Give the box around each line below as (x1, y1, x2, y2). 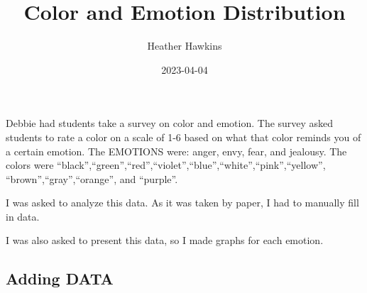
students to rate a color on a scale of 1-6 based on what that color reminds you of (6, 129, 361, 144)
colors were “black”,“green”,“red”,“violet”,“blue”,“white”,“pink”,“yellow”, (6, 157, 326, 172)
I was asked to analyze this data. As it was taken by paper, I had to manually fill (6, 195, 359, 210)
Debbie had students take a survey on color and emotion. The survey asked (6, 116, 334, 131)
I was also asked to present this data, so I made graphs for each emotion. (6, 233, 324, 248)
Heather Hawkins (147, 38, 222, 53)
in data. (6, 209, 40, 223)
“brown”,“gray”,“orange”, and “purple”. (6, 171, 178, 186)
